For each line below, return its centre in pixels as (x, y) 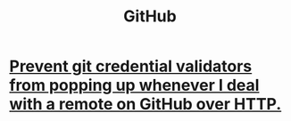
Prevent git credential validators (131, 66)
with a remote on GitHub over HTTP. (145, 105)
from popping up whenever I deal (134, 85)
